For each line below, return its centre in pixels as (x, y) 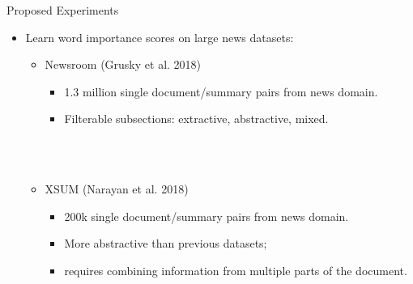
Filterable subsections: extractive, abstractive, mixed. (196, 119)
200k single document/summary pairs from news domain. (206, 216)
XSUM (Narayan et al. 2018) (117, 189)
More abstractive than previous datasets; (166, 243)
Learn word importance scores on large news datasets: (160, 37)
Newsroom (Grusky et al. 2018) (123, 64)
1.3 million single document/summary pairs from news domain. (221, 91)
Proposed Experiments (63, 10)
